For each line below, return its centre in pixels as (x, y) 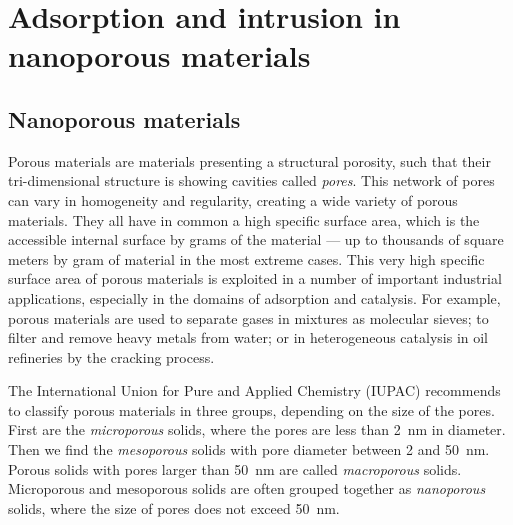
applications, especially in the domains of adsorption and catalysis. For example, (254, 297)
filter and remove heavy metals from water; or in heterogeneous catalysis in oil (248, 337)
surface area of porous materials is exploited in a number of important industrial (255, 278)
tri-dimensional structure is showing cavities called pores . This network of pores (251, 180)
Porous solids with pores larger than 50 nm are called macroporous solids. (235, 468)
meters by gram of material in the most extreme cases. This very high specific (246, 258)
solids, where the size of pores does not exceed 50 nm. (174, 507)
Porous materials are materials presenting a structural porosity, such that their (249, 160)
